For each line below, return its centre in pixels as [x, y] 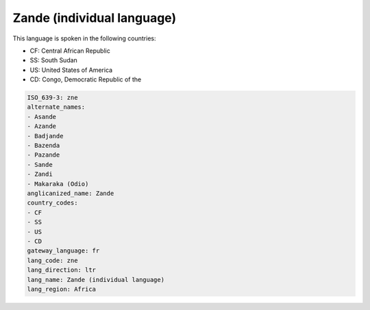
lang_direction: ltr [61, 270]
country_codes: [52, 203]
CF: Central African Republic [70, 51]
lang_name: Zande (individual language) [96, 280]
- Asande [42, 117]
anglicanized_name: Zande [71, 193]
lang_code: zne [52, 260]
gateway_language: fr [63, 251]
